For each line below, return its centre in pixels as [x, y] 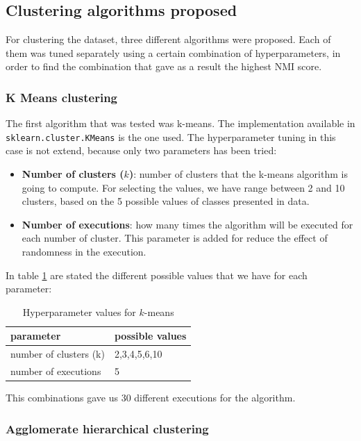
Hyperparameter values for [79, 311]
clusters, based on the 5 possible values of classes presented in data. [166, 201]
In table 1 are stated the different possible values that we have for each [157, 275]
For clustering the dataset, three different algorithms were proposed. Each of [168, 39]
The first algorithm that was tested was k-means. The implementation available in [180, 123]
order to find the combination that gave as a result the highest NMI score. [164, 66]
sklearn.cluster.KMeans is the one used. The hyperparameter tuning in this [171, 136]
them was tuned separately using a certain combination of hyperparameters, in [173, 52]
